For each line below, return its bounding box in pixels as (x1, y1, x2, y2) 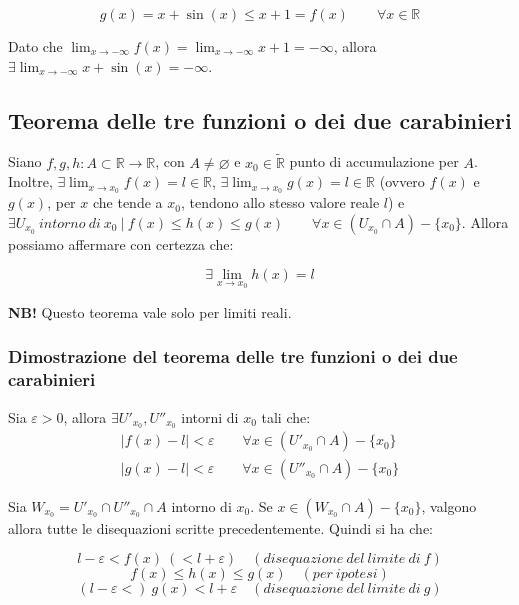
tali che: (261, 406, 311, 427)
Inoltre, (8, 171, 53, 192)
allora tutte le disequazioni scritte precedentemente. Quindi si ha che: (8, 517, 433, 538)
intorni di (181, 406, 239, 427)
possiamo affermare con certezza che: (8, 233, 234, 254)
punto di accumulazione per (289, 151, 459, 172)
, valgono (421, 495, 477, 516)
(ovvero (379, 171, 425, 192)
